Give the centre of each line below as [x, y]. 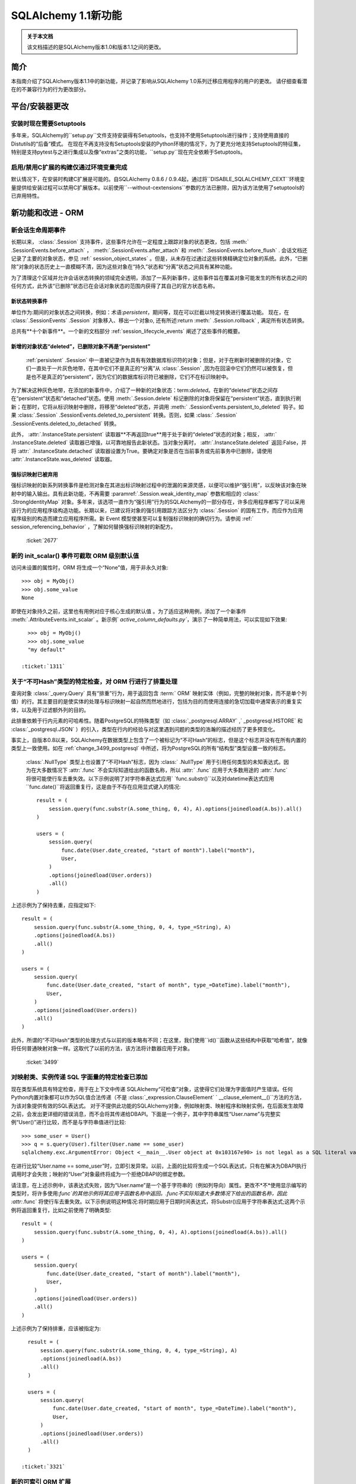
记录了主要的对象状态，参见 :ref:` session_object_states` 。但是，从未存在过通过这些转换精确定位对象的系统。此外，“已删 [159, 259]
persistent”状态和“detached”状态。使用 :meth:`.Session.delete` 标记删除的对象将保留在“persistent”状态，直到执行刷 [160, 398]
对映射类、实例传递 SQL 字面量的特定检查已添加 [79, 1077]
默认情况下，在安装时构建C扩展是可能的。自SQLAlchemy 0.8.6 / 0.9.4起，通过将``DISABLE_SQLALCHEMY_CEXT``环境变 [158, 179]
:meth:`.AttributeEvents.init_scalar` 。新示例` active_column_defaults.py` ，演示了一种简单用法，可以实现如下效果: [149, 619]
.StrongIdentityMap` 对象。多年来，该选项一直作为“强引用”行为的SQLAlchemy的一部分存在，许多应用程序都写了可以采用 [158, 502]
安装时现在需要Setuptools [48, 123]
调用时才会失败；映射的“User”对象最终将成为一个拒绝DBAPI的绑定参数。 [100, 1174]
